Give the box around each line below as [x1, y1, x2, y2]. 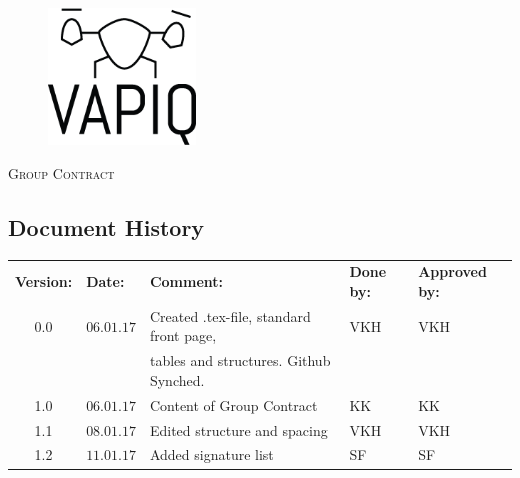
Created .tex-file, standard [149, 305, 311, 326]
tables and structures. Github [149, 350, 331, 371]
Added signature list [149, 444, 274, 465]
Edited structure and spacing [149, 419, 328, 440]
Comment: [149, 271, 224, 292]
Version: [15, 271, 73, 292]
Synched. [149, 369, 205, 390]
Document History [8, 211, 205, 242]
